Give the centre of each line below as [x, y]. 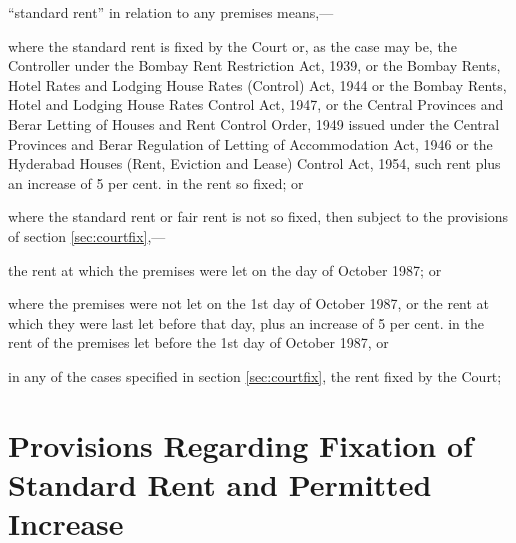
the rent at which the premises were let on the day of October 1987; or [225, 269]
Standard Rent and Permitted [220, 483]
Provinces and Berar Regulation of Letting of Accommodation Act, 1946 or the [250, 143]
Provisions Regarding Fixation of [240, 444]
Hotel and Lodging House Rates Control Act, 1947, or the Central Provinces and [256, 104]
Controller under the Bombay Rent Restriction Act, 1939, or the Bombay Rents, [254, 65]
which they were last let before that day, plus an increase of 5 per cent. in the [246, 322]
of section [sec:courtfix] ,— [87, 235]
